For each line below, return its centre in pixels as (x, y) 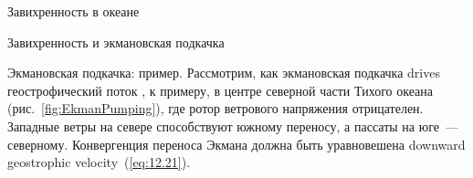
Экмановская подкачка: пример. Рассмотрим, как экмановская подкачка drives (224, 73)
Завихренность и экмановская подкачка (116, 42)
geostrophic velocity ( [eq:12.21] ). (99, 162)
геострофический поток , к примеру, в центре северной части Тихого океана (220, 90)
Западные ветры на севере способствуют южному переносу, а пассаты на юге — (233, 126)
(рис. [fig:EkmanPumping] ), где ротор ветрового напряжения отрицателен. (215, 108)
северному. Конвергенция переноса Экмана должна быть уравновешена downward (236, 144)
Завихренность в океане (74, 11)
